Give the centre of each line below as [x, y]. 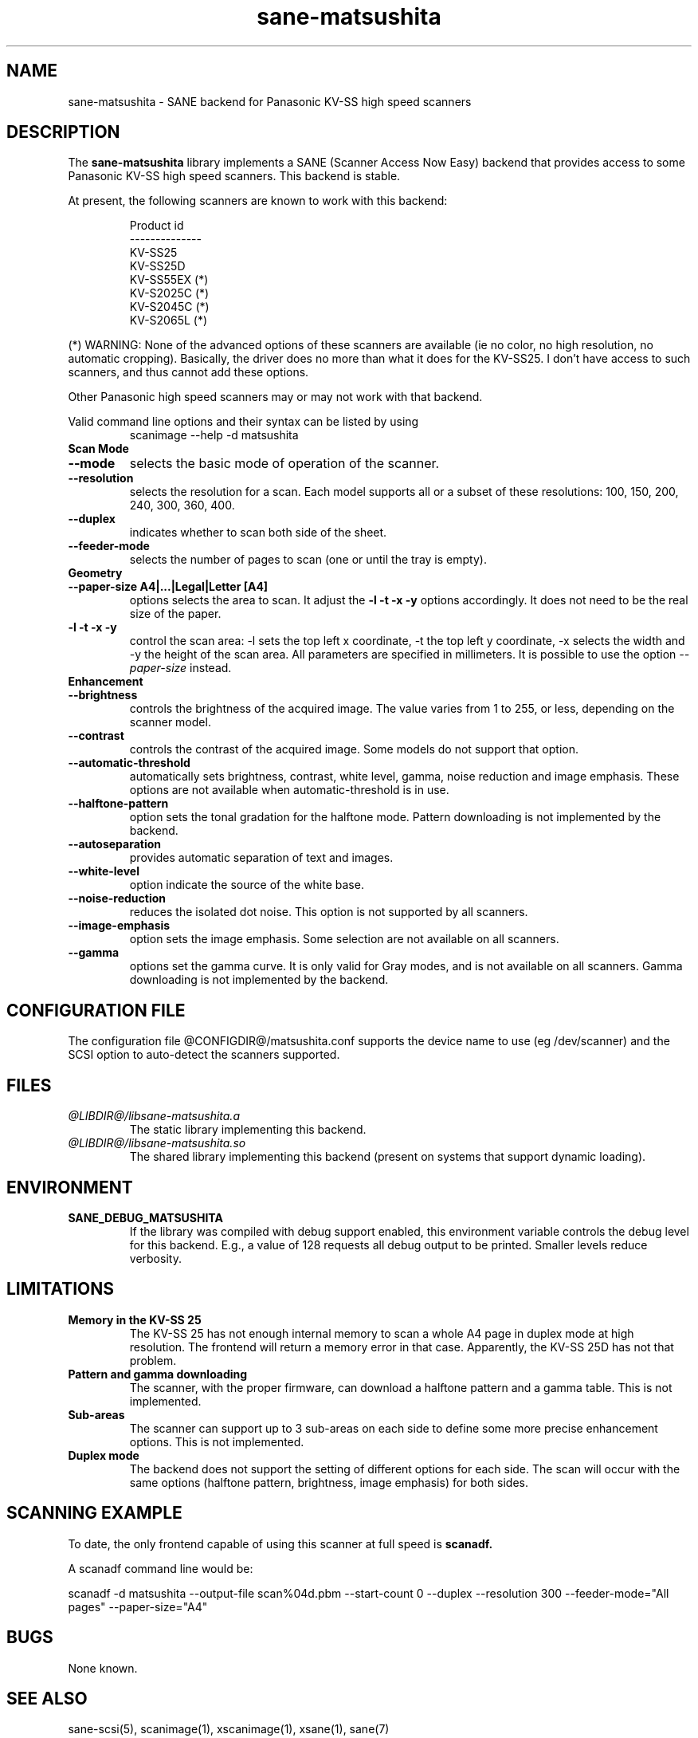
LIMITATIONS [61, 1289]
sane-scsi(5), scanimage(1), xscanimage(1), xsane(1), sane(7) [229, 1729]
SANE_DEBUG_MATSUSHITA [145, 1217]
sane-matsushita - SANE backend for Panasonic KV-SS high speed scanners [270, 101]
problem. [153, 1360]
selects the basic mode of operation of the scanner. [284, 464]
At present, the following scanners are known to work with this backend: [258, 201]
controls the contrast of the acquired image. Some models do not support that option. [354, 749]
